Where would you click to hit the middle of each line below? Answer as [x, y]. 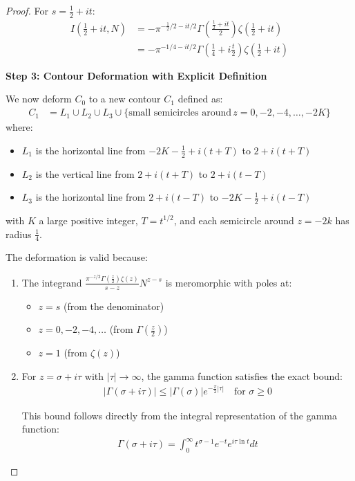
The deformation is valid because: [77, 257]
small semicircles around [180, 113]
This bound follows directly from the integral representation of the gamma [180, 415]
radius [19, 234]
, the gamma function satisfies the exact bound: [242, 375]
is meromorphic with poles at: [229, 282]
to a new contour [125, 99]
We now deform [39, 99]
